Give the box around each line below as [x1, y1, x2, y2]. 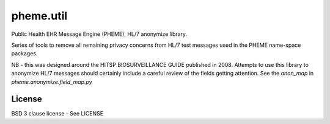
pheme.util [11, 9, 68, 22]
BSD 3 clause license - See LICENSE [11, 110, 104, 117]
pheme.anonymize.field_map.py [11, 78, 92, 85]
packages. [11, 50, 38, 57]
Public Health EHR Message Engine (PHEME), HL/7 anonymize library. [11, 30, 188, 38]
